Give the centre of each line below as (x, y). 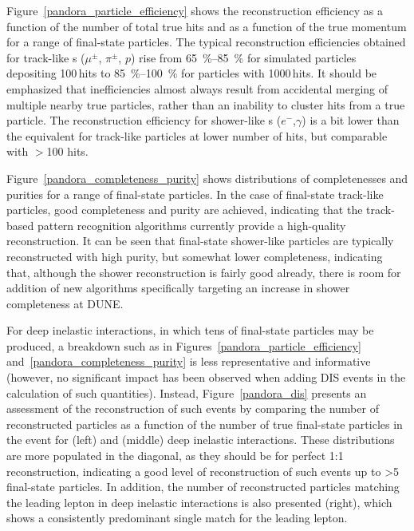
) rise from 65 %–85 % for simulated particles (243, 57)
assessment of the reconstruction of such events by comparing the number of (193, 408)
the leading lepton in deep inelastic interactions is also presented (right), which (199, 502)
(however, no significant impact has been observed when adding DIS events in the (206, 377)
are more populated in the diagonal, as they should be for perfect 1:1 (175, 456)
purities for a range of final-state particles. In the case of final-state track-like (195, 194)
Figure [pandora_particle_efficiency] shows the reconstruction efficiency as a (195, 10)
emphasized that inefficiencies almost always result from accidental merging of (197, 88)
